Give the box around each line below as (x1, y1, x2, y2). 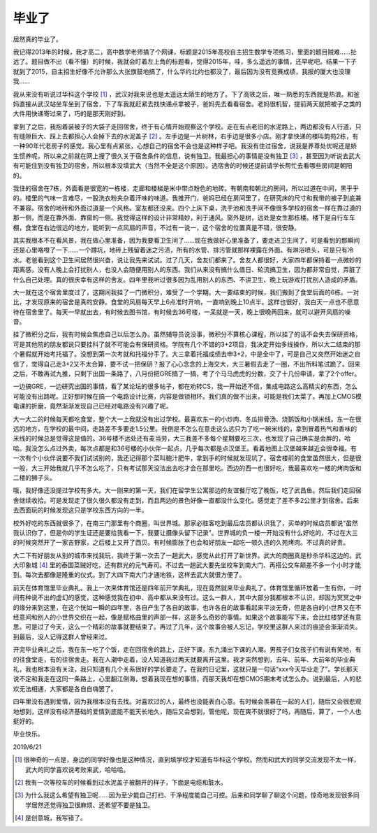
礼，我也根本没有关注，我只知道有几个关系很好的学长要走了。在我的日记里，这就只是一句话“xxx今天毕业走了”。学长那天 (13, 664, 359, 673)
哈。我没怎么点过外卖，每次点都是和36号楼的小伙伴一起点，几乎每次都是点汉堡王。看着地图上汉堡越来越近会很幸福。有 (13, 444, 357, 453)
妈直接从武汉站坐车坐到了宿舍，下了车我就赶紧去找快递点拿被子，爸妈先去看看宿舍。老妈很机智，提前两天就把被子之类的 (13, 99, 362, 108)
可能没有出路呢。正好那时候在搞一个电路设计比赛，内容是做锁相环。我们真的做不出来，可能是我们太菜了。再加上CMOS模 (13, 392, 362, 400)
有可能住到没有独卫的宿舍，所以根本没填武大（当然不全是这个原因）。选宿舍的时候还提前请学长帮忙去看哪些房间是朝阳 (13, 162, 353, 170)
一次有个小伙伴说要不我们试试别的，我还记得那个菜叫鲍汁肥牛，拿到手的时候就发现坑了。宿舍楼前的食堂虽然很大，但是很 (13, 454, 362, 462)
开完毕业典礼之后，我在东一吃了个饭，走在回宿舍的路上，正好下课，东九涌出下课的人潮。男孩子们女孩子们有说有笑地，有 (13, 646, 362, 654)
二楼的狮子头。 (13, 473, 56, 482)
